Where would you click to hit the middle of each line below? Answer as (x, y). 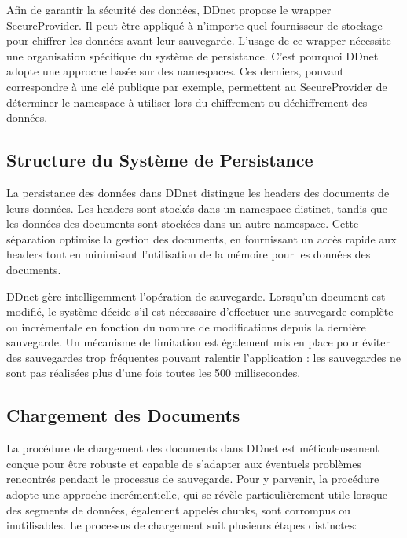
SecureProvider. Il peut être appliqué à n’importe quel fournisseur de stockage (194, 25)
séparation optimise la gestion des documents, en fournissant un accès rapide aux (202, 238)
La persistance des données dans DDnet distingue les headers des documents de (198, 192)
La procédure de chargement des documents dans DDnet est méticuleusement (193, 448)
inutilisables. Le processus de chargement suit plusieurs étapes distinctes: (182, 525)
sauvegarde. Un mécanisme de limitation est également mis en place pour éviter (198, 342)
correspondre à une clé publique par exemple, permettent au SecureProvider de (197, 86)
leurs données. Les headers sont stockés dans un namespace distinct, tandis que (197, 208)
